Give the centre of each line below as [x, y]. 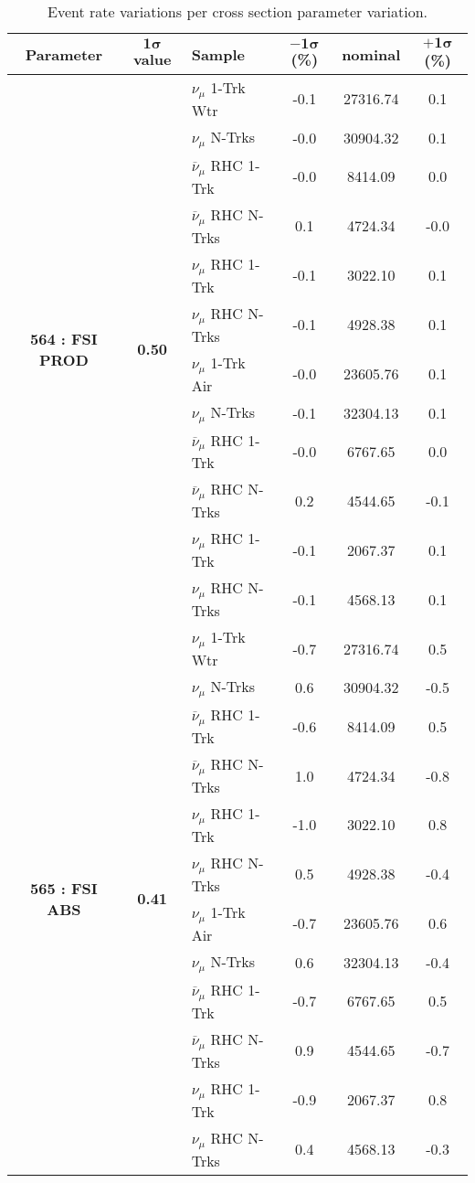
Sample [218, 54]
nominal [371, 54]
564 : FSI [64, 338]
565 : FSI [64, 888]
